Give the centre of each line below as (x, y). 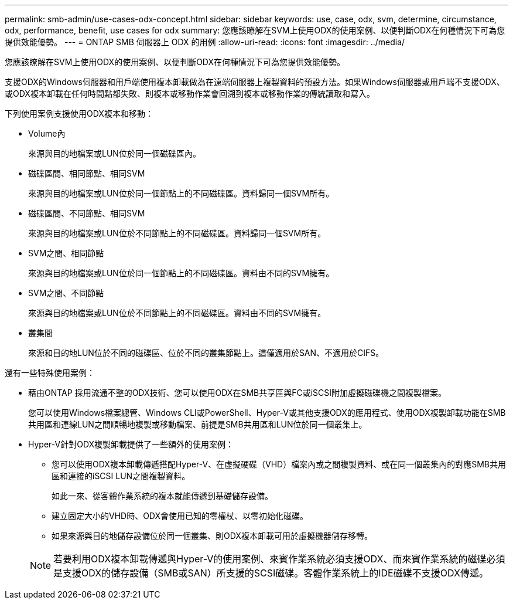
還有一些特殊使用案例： (50, 373)
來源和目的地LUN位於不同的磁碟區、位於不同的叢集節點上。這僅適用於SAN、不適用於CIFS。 (206, 353)
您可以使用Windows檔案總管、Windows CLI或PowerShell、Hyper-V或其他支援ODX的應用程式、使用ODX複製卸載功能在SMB (267, 413)
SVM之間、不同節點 (66, 293)
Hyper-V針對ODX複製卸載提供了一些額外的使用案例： (131, 444)
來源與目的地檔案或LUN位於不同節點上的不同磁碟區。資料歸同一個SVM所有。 (177, 233)
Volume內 (47, 133)
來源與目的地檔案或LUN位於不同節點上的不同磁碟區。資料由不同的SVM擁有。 (177, 313)
